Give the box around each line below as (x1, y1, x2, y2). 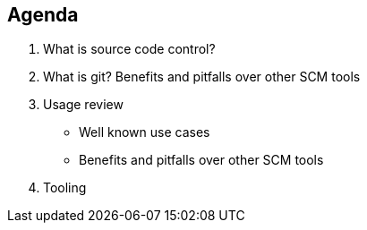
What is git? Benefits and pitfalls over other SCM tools (43, 69, 361, 85)
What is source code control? (43, 41, 216, 57)
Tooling (43, 180, 87, 196)
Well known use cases (79, 124, 210, 141)
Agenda (7, 4, 79, 26)
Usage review (43, 97, 124, 113)
